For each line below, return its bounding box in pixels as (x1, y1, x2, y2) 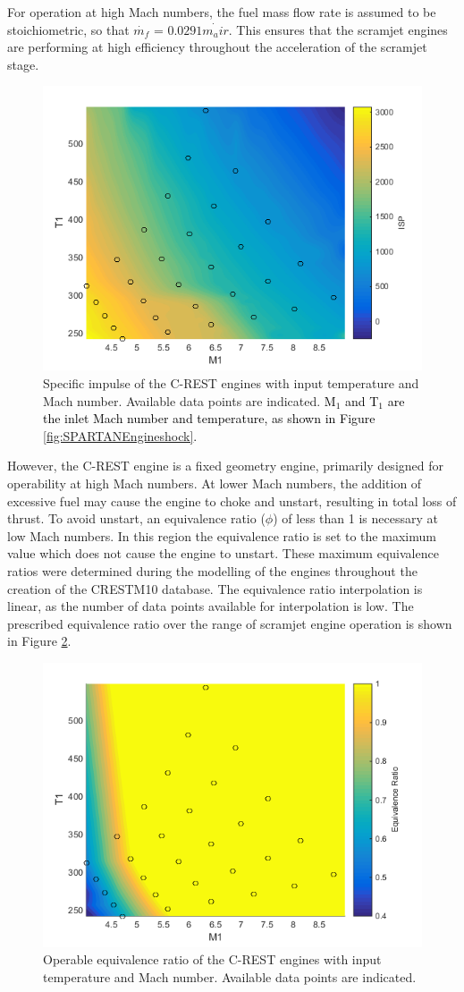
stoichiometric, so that (7, 20, 130, 38)
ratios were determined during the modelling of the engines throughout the (7, 561, 418, 580)
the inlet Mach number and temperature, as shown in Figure (43, 409, 375, 428)
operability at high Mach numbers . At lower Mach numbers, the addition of (7, 473, 422, 492)
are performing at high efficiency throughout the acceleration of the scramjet (7, 38, 427, 56)
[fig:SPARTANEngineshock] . (43, 426, 198, 445)
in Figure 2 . (7, 632, 72, 650)
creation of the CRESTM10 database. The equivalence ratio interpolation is (7, 579, 423, 598)
